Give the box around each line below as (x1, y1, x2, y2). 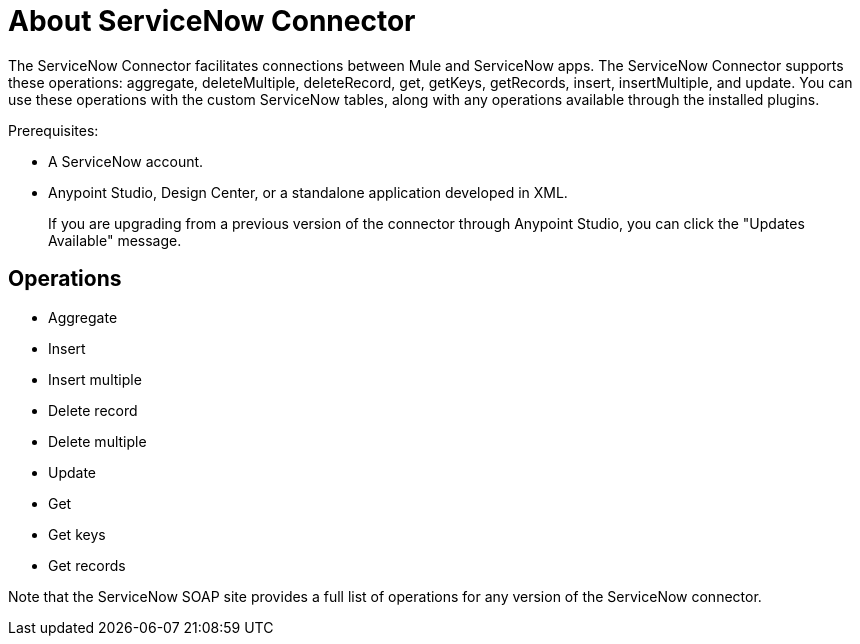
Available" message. (48, 231, 182, 249)
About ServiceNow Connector (8, 4, 416, 38)
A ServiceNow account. (48, 152, 204, 170)
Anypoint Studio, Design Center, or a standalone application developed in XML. (48, 183, 568, 201)
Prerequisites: (8, 121, 99, 139)
